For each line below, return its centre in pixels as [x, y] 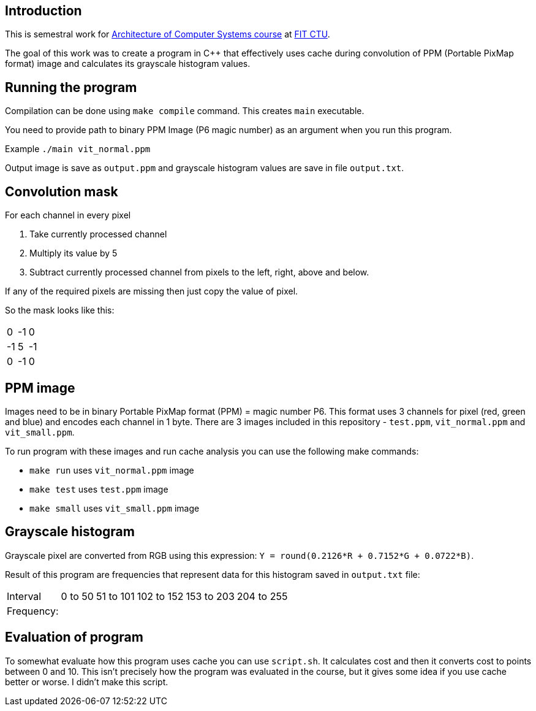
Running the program [71, 87]
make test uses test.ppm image [99, 489]
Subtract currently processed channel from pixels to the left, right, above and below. [199, 272]
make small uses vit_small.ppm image [115, 508]
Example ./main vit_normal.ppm [78, 149]
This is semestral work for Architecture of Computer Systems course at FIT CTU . [168, 34]
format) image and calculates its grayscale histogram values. [128, 64]
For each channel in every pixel [68, 215]
